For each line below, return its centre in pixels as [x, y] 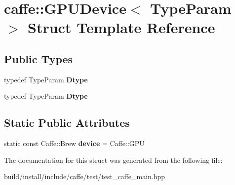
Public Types [39, 58]
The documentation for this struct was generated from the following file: [113, 160]
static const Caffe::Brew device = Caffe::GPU [74, 143]
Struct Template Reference [121, 27]
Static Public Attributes [67, 123]
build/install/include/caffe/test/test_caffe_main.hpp [85, 176]
